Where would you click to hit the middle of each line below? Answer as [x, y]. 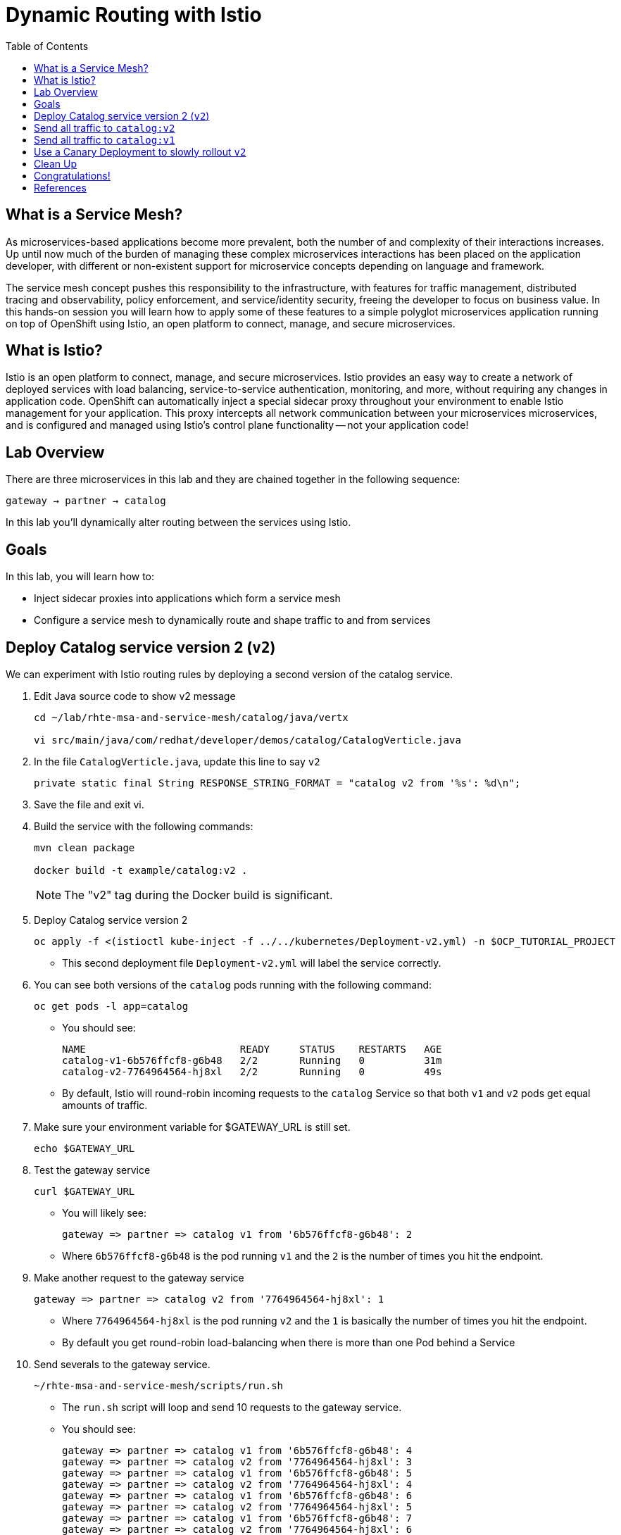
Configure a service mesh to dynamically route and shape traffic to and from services [232, 620]
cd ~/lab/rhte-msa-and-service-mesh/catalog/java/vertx [191, 717]
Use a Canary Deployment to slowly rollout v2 [140, 151]
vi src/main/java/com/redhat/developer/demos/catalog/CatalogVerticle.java [247, 740]
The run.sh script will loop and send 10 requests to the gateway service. [232, 1407]
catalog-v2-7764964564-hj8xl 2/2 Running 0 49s [252, 1071]
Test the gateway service [92, 1170]
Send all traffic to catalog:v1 [105, 139]
